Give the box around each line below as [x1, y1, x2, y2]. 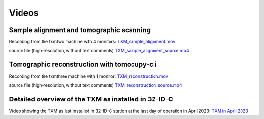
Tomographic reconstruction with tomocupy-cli [9, 60, 157, 69]
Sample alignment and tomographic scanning [9, 26, 151, 34]
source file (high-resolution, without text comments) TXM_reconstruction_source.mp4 [9, 82, 183, 88]
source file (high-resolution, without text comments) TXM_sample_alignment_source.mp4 [9, 48, 189, 54]
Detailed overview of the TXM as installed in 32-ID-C [9, 95, 174, 103]
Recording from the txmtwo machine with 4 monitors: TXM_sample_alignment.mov [9, 39, 176, 45]
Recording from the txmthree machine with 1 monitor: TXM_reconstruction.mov [9, 73, 168, 79]
